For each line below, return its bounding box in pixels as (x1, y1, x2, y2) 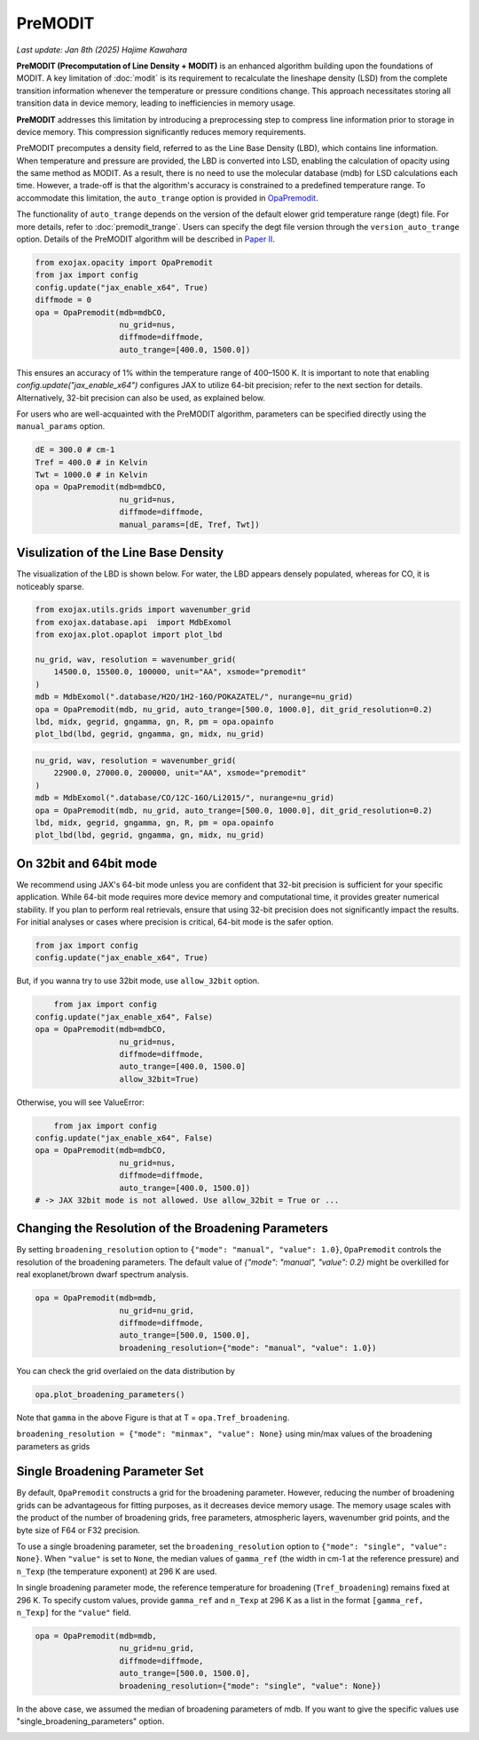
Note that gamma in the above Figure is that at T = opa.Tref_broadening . (16, 1412, 290, 1423)
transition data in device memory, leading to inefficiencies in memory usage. (16, 98, 296, 108)
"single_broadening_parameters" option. (16, 1715, 165, 1727)
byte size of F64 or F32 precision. (16, 1524, 141, 1536)
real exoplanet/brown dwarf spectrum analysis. (16, 1269, 189, 1280)
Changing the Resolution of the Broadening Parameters (16, 1221, 328, 1236)
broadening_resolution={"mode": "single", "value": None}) (119, 1680, 381, 1691)
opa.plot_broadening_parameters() (35, 1389, 185, 1399)
